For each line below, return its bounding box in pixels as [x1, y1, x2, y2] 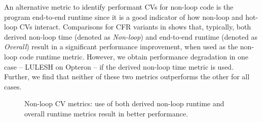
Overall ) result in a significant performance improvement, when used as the [4, 41, 238, 52]
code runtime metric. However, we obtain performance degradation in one [19, 51, 249, 62]
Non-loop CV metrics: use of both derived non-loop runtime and [24, 98, 224, 109]
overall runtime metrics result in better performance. [24, 108, 188, 118]
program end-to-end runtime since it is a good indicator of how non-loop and [4, 11, 243, 22]
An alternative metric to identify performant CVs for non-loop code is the [4, 2, 234, 12]
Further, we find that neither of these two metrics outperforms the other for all [4, 71, 250, 82]
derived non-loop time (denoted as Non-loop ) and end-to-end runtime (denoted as [4, 31, 257, 42]
